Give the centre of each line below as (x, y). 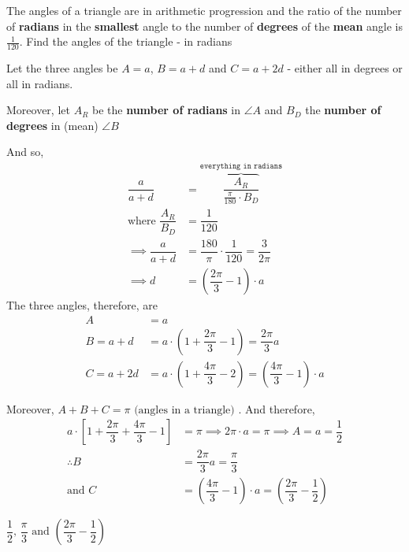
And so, (25, 152)
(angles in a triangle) (184, 410)
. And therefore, (277, 408)
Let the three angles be (62, 68)
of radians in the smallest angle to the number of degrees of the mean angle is (205, 26)
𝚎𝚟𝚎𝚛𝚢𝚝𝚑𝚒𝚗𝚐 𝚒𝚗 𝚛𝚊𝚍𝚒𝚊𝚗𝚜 (241, 166)
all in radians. (40, 83)
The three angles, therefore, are (82, 305)
